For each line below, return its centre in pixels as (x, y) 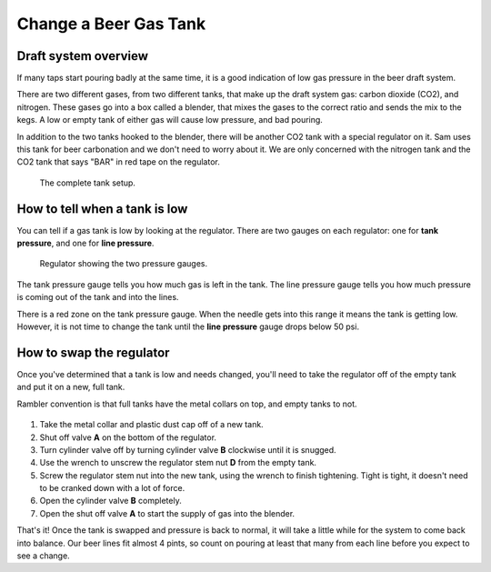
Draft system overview (83, 56)
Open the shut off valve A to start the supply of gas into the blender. (167, 513)
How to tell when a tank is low (102, 209)
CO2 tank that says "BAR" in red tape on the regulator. (118, 162)
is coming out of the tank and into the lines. (98, 297)
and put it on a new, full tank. (71, 387)
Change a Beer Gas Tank (111, 24)
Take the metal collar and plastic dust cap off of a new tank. (151, 425)
